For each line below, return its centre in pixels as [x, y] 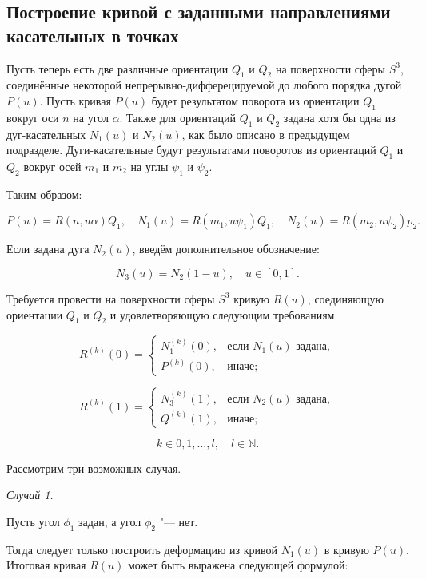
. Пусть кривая [75, 100]
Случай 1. [30, 495]
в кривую [346, 549]
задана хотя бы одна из [339, 117]
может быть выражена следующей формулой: [238, 565]
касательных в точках [93, 35]
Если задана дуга [48, 249]
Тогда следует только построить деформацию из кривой [142, 549]
